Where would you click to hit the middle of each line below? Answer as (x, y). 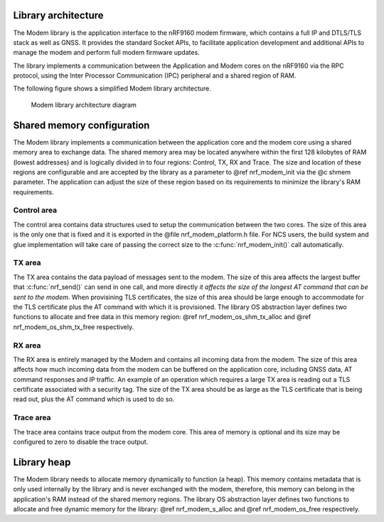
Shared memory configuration (81, 125)
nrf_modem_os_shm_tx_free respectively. (74, 327)
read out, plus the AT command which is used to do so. (94, 400)
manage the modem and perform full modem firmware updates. (107, 53)
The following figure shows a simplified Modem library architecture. (112, 88)
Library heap (42, 462)
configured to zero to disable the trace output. (81, 442)
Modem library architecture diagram (84, 105)
